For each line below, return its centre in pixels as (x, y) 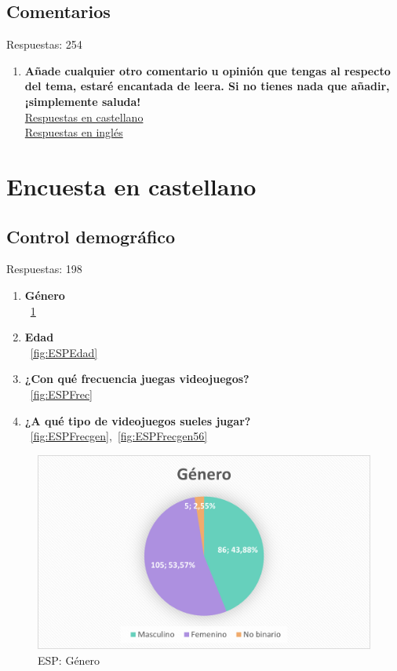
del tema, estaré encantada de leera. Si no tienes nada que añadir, (207, 86)
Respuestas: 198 (44, 269)
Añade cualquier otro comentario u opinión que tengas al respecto (208, 70)
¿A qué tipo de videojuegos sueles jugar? (138, 420)
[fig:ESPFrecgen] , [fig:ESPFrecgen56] (119, 436)
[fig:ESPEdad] (64, 352)
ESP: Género (69, 660)
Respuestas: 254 (44, 44)
